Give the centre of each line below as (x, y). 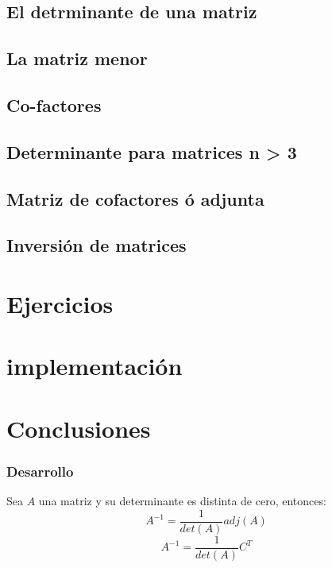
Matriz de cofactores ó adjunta (135, 198)
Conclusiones (79, 428)
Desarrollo (40, 471)
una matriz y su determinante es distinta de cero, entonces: (182, 501)
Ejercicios (60, 303)
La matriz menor (77, 58)
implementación (95, 366)
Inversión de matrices (97, 245)
